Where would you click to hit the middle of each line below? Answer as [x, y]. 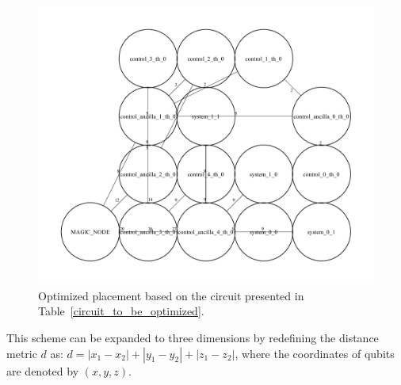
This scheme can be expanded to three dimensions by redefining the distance [193, 337]
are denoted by [43, 370]
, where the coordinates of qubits [315, 353]
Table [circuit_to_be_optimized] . [121, 311]
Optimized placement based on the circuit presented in [171, 295]
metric [22, 353]
